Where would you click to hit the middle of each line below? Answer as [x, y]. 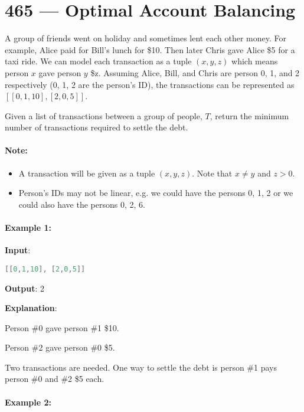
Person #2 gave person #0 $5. [60, 347]
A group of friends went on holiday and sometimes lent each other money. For [146, 38]
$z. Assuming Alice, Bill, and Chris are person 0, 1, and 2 [195, 72]
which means [255, 61]
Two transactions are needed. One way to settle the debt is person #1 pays [141, 367]
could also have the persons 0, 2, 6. [82, 204]
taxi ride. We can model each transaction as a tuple [98, 61]
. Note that [212, 173]
